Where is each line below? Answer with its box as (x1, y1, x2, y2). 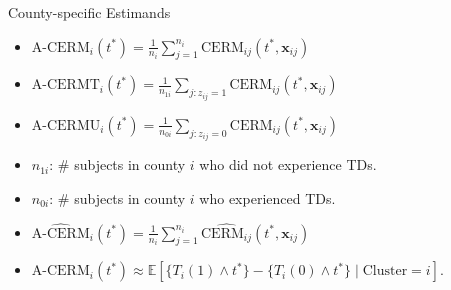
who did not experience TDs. (199, 154, 377, 175)
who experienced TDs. (199, 187, 336, 208)
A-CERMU (31, 118, 101, 133)
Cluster (362, 264, 408, 279)
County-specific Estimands (8, 2, 171, 22)
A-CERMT (31, 78, 100, 93)
